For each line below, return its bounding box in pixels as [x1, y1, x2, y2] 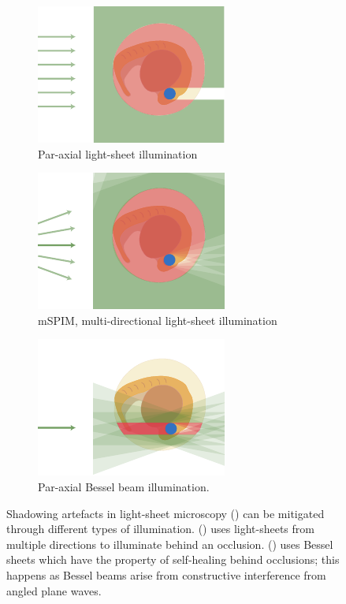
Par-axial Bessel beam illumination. [38, 478, 210, 494]
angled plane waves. [6, 582, 102, 598]
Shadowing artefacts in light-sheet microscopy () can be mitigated [6, 505, 325, 521]
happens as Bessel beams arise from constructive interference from [6, 566, 326, 583]
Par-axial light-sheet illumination [38, 145, 198, 162]
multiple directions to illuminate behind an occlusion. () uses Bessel [6, 535, 333, 552]
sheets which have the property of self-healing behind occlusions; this [6, 551, 340, 568]
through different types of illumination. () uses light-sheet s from [6, 520, 314, 537]
